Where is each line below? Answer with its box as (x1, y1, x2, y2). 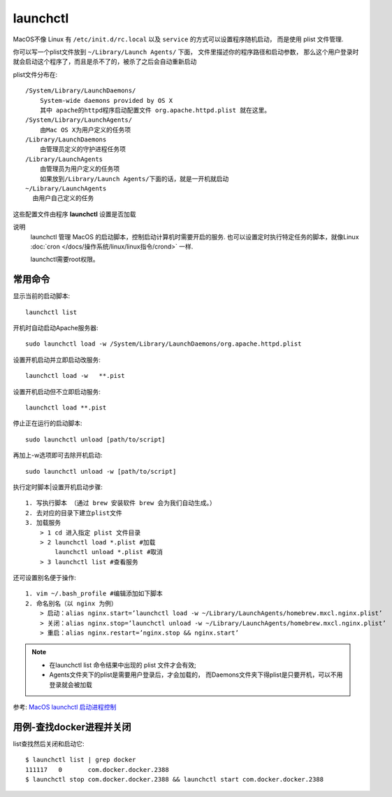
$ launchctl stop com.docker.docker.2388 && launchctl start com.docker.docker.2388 (25, 775, 324, 784)
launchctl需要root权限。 (30, 255, 99, 264)
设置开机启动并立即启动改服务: (13, 355, 101, 364)
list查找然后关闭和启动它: (13, 739, 85, 748)
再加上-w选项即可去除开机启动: (13, 451, 103, 460)
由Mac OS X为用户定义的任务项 (39, 126, 131, 134)
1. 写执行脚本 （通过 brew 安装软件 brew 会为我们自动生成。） (25, 499, 216, 507)
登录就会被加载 (49, 680, 92, 689)
